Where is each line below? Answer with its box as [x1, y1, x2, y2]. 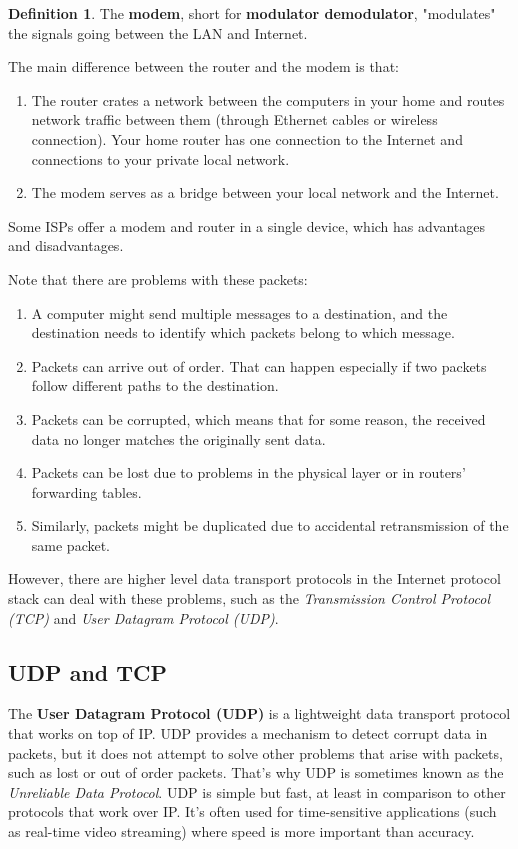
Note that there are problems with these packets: [8, 268, 308, 289]
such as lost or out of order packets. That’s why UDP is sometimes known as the [8, 762, 504, 783]
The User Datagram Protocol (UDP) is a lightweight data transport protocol [8, 703, 511, 724]
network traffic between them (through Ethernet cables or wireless [31, 109, 438, 130]
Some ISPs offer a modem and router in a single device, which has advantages [8, 215, 485, 236]
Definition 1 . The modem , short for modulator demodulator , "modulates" [8, 3, 496, 23]
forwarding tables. [31, 481, 142, 502]
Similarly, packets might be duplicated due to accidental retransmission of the [31, 515, 509, 536]
